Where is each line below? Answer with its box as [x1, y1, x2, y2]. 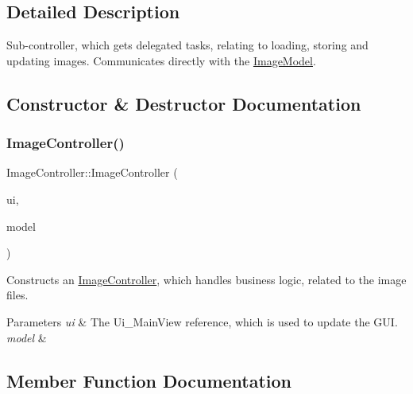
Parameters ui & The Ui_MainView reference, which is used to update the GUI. [6, 313, 398, 330]
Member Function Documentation [6, 368, 292, 392]
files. [6, 287, 29, 303]
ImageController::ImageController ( [6, 164, 178, 181]
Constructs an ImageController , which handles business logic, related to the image [6, 271, 407, 287]
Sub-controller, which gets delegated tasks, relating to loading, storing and [6, 37, 369, 53]
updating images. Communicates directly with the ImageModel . [6, 52, 316, 68]
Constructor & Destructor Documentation [6, 91, 361, 115]
